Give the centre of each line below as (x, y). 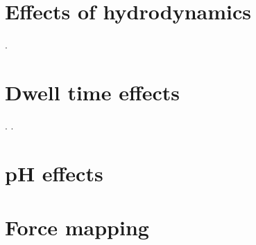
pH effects (54, 173)
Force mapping (77, 227)
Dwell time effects (93, 92)
